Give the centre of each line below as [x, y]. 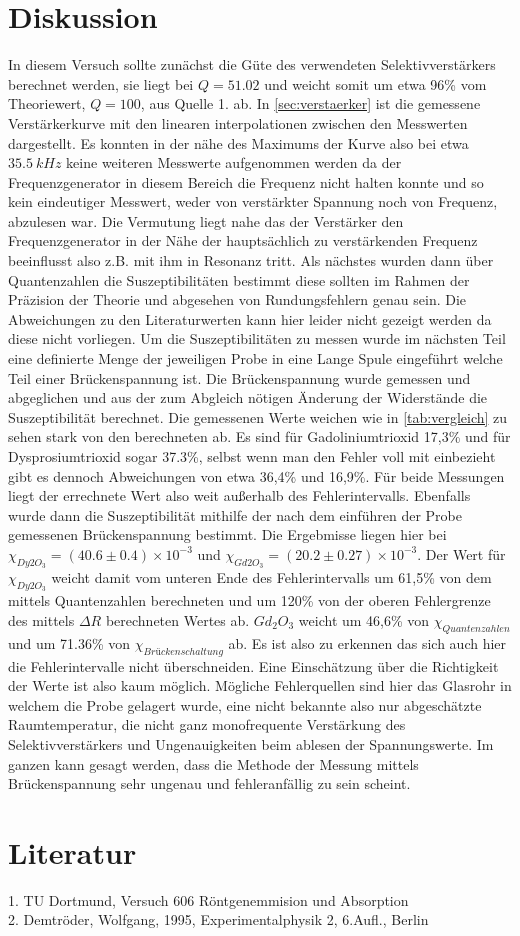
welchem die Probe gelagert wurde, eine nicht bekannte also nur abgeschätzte [245, 704]
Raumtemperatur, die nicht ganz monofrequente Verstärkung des [207, 724]
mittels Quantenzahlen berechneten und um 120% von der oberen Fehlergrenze [249, 600]
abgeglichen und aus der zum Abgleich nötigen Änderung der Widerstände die [248, 397]
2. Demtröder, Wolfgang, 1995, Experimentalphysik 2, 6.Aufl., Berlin [218, 919]
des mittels [41, 619]
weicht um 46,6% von [364, 619]
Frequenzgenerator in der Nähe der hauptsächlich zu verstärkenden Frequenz [243, 240]
